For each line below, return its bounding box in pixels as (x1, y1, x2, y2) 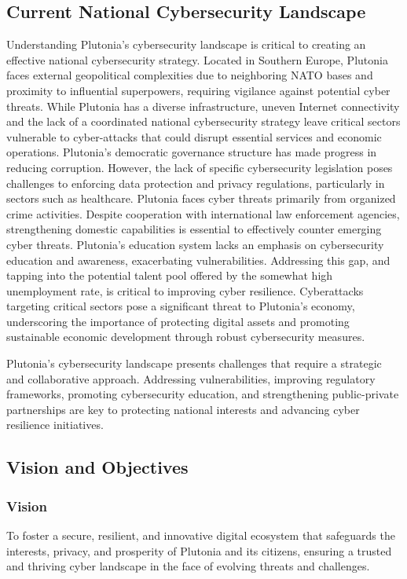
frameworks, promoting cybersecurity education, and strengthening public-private (6, 386, 399, 402)
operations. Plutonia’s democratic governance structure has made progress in (6, 144, 377, 160)
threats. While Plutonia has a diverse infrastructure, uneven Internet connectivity (6, 97, 400, 114)
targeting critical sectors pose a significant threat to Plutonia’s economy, (6, 298, 355, 314)
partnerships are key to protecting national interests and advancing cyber (6, 401, 360, 417)
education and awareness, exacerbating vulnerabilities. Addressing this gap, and (6, 251, 390, 268)
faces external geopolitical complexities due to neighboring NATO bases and (6, 67, 373, 83)
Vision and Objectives (6, 455, 189, 479)
